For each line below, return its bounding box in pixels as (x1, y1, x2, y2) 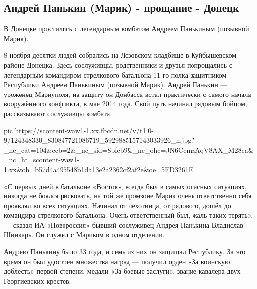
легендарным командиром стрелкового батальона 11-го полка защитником (4, 69, 227, 80)
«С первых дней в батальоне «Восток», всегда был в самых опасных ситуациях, (4, 181, 247, 191)
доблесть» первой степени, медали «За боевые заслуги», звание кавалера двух (4, 266, 241, 276)
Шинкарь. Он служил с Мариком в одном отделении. (4, 229, 165, 240)
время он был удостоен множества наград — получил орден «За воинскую (4, 256, 230, 266)
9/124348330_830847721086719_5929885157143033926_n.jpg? (4, 135, 194, 145)
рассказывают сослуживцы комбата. (4, 108, 112, 118)
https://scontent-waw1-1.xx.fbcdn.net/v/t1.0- (15, 125, 154, 135)
